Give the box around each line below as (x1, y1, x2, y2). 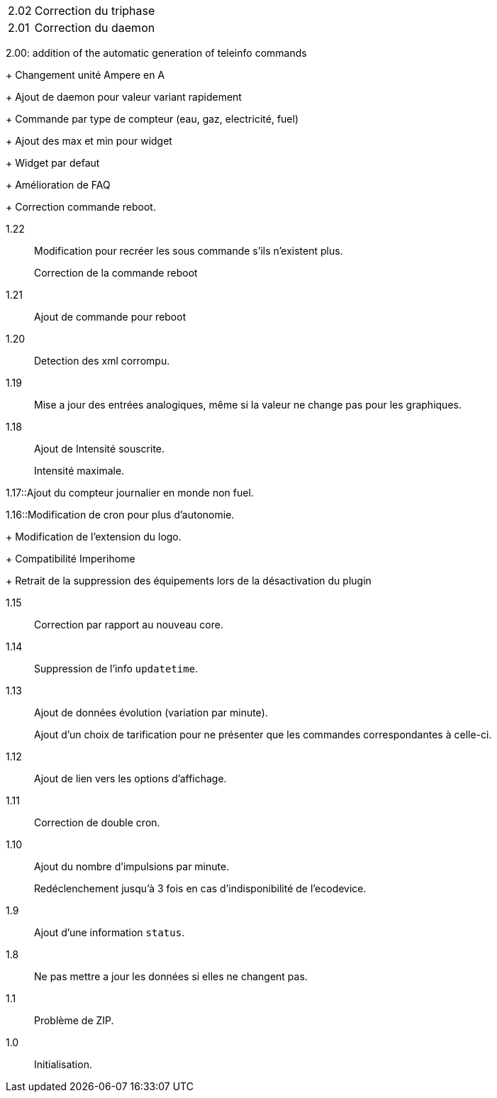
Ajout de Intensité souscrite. (34, 443, 165, 455)
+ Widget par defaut (6, 157, 100, 169)
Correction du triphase (34, 4, 155, 18)
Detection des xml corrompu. (34, 355, 170, 367)
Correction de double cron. (34, 816, 160, 828)
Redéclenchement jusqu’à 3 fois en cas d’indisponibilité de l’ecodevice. (34, 882, 367, 894)
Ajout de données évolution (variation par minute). (34, 706, 268, 719)
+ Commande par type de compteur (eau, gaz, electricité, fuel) (6, 113, 298, 125)
